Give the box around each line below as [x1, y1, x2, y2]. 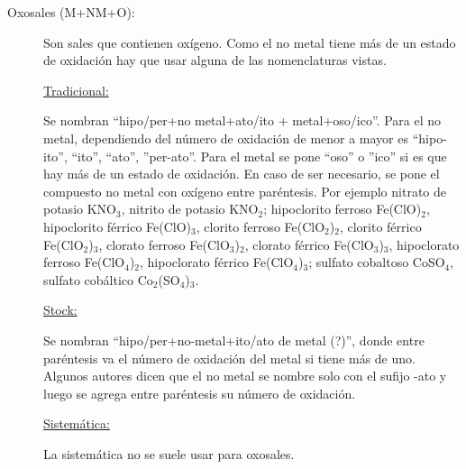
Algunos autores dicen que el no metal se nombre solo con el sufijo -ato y [43, 366, 447, 385]
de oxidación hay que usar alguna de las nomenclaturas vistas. [43, 51, 387, 69]
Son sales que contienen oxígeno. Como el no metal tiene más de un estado [43, 32, 456, 51]
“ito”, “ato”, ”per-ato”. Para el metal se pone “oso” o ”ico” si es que [71, 146, 447, 165]
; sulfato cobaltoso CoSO [308, 253, 445, 271]
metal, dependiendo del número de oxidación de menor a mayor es [43, 128, 409, 147]
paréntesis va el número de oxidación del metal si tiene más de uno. [43, 348, 416, 367]
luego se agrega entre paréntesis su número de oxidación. [43, 383, 356, 402]
